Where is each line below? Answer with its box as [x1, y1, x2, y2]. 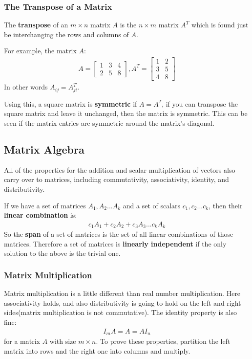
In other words [4, 82, 48, 92]
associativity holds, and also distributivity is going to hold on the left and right [4, 297, 241, 308]
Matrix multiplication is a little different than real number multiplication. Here [4, 288, 241, 298]
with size [49, 336, 76, 346]
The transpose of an [4, 20, 68, 30]
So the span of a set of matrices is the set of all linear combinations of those [4, 229, 233, 239]
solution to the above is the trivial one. [4, 248, 121, 258]
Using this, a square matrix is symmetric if [4, 98, 137, 109]
